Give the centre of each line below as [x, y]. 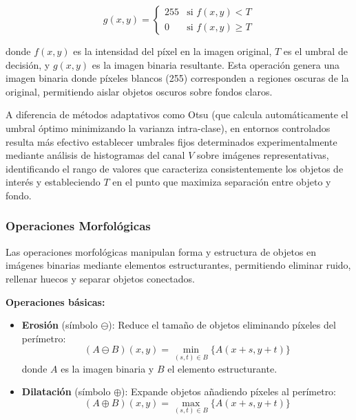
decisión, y [28, 64]
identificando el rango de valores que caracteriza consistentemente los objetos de [175, 168]
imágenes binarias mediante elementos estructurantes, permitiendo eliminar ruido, [178, 265]
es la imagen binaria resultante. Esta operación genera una [216, 64]
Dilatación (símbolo [66, 391]
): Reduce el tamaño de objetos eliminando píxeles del [222, 325]
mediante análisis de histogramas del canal [95, 155]
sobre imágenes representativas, [263, 155]
